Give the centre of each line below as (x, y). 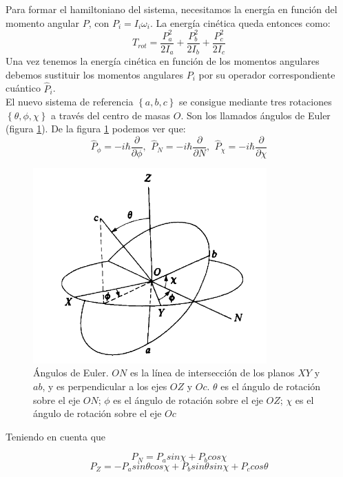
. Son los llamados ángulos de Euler (256, 115)
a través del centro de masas (111, 115)
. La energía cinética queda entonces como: (240, 22)
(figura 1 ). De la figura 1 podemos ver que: (96, 129)
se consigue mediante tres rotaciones (256, 102)
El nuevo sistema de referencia (70, 102)
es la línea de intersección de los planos (212, 373)
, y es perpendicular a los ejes (105, 386)
